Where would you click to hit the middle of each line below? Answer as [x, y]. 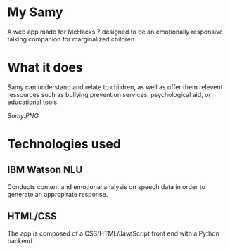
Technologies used [64, 144]
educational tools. [33, 102]
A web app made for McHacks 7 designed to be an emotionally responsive [115, 32]
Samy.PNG [23, 115]
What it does [45, 68]
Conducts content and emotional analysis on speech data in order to [107, 186]
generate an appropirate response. [58, 194]
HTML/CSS [32, 216]
